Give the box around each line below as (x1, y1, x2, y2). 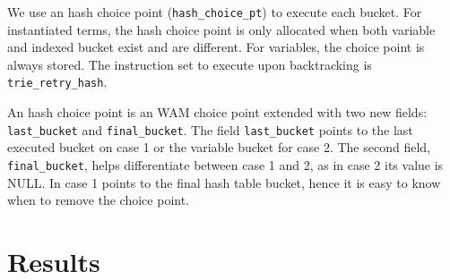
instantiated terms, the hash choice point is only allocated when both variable (7, 20, 436, 38)
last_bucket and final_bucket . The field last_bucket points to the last (7, 120, 413, 139)
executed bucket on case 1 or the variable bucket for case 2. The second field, (7, 138, 430, 157)
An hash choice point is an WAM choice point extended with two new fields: (7, 103, 428, 122)
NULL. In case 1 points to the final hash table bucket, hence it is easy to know (7, 173, 441, 191)
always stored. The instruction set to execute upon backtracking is (7, 55, 372, 73)
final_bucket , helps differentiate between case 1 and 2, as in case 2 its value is (7, 155, 444, 174)
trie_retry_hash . (7, 72, 108, 91)
